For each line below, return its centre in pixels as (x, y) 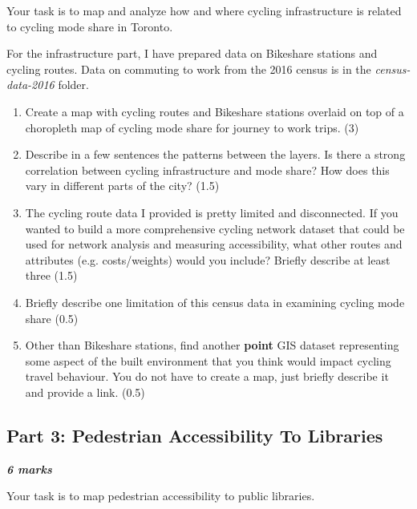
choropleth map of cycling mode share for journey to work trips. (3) (192, 127)
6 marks (29, 469)
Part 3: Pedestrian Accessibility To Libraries (195, 435)
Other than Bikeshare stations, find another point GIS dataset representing (212, 345)
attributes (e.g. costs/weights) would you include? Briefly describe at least (208, 259)
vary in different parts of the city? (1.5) (122, 186)
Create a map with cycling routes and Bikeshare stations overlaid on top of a (215, 111)
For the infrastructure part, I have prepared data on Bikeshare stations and (192, 53)
